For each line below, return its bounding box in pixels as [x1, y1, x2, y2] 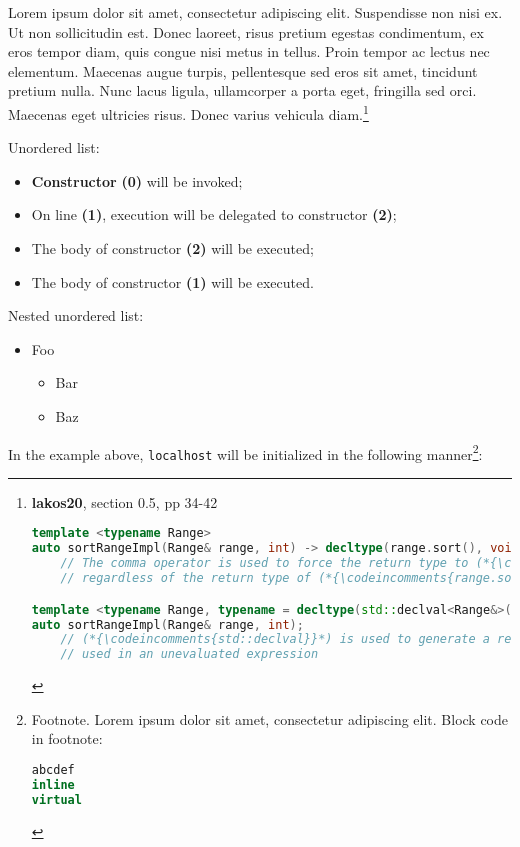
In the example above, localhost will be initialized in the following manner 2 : [8, 440, 483, 464]
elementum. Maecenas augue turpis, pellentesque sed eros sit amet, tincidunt [8, 60, 478, 81]
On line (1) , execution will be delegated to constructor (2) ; [31, 204, 397, 225]
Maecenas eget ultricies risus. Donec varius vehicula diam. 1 [8, 100, 369, 124]
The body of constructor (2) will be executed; [31, 238, 314, 258]
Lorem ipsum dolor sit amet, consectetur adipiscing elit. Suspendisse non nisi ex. [8, 2, 503, 22]
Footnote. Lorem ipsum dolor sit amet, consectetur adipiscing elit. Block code [31, 708, 509, 729]
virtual [31, 792, 82, 807]
